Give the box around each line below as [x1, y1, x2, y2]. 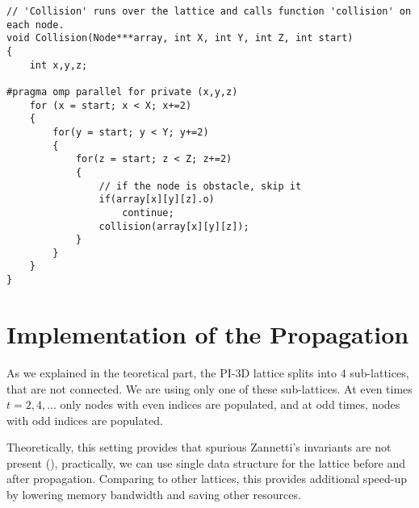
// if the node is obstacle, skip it [98, 180, 302, 192]
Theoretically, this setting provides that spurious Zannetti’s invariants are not [6, 439, 392, 456]
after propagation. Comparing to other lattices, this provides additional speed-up [6, 470, 408, 487]
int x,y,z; [29, 59, 88, 71]
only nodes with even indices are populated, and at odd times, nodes [60, 396, 400, 413]
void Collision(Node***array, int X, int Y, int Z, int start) [6, 32, 354, 44]
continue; [122, 206, 174, 219]
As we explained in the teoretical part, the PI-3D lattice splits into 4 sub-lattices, [6, 364, 409, 381]
